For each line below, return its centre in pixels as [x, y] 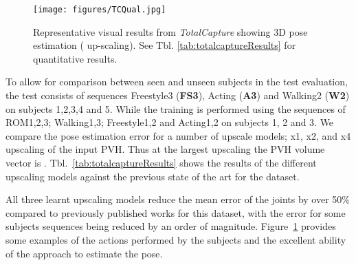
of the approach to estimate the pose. [84, 253]
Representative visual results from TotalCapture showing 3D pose [170, 31]
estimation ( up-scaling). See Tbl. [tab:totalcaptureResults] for [165, 45]
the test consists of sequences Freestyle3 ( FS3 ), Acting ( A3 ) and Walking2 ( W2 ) [178, 95]
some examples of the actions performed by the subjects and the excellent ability [176, 239]
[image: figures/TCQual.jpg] [100, 10]
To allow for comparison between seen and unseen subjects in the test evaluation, [177, 82]
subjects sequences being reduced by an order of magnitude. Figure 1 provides [171, 226]
